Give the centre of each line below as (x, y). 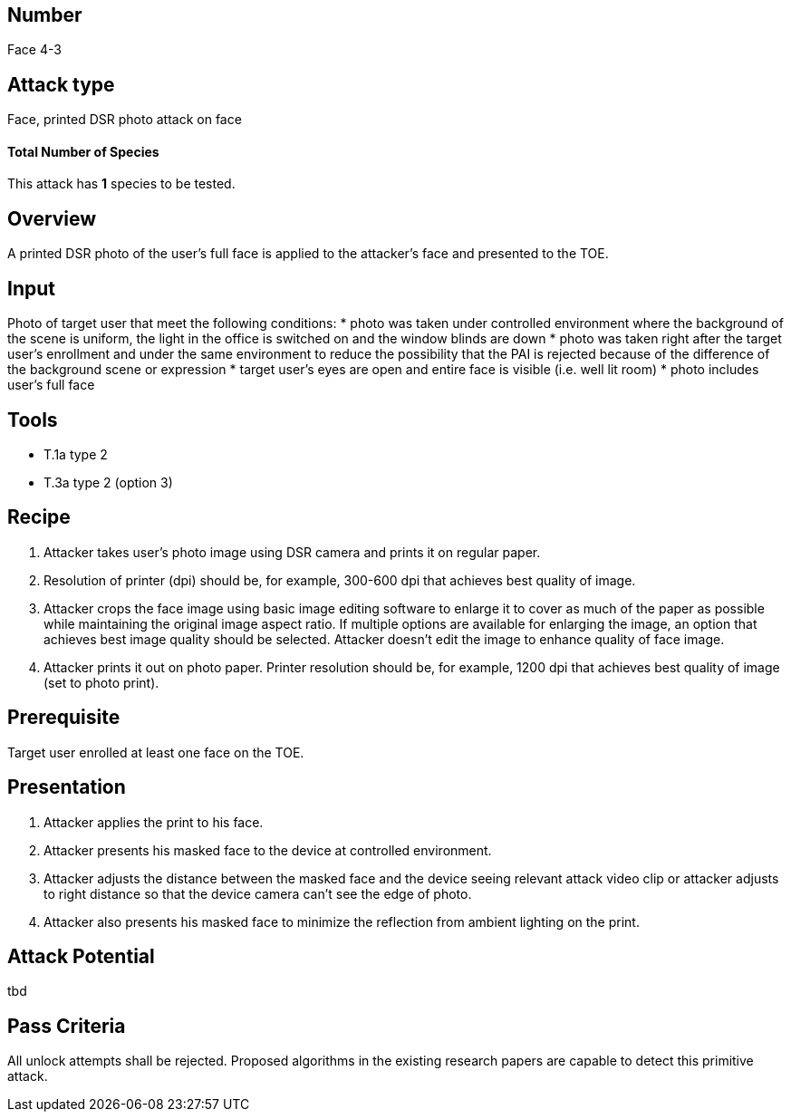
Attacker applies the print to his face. (154, 822)
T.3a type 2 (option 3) (108, 483)
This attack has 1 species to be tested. (121, 184)
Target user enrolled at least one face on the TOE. (156, 752)
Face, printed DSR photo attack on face (125, 120)
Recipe (39, 517)
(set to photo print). (101, 682)
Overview (52, 218)
